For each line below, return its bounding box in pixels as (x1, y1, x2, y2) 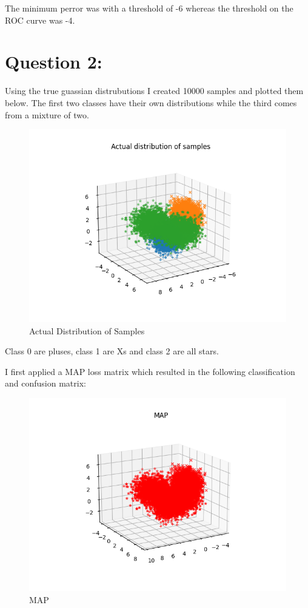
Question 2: (5, 49, 102, 74)
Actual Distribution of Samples (29, 324, 145, 337)
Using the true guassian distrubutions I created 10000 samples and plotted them (5, 84, 304, 97)
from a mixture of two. (5, 108, 89, 121)
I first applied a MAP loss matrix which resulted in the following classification (5, 365, 295, 377)
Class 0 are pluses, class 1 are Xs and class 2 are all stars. (5, 345, 219, 357)
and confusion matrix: (5, 377, 86, 390)
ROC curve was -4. (5, 13, 75, 26)
